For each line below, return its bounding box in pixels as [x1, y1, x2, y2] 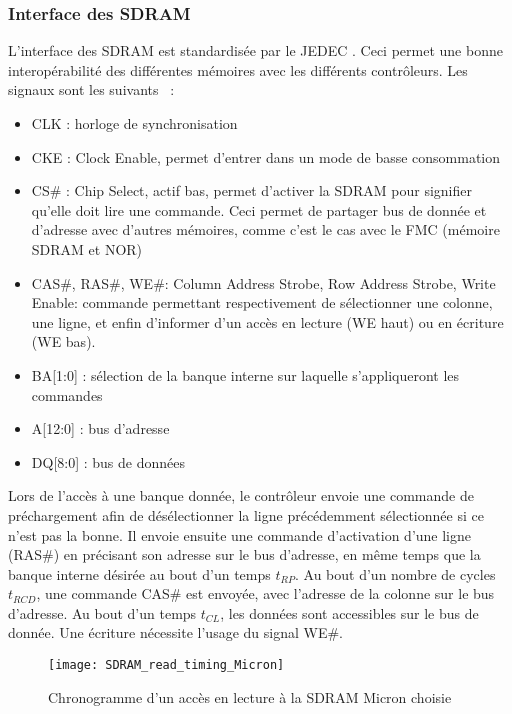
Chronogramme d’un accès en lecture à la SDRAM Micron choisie [48, 686, 452, 707]
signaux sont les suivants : [8, 79, 175, 100]
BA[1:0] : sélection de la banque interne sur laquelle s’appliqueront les [31, 364, 460, 385]
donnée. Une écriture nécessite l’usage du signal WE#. [8, 622, 344, 643]
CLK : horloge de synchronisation [31, 113, 238, 133]
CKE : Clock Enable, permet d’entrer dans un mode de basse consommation [31, 146, 501, 167]
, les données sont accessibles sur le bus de [220, 602, 479, 623]
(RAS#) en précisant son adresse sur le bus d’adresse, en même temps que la [8, 544, 481, 565]
